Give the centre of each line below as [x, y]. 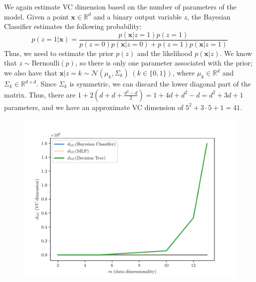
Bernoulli [46, 64]
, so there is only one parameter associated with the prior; [164, 63]
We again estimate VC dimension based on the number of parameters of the [120, 6]
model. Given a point [36, 16]
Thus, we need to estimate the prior [59, 53]
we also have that [31, 73]
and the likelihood [165, 53]
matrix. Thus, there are [40, 94]
